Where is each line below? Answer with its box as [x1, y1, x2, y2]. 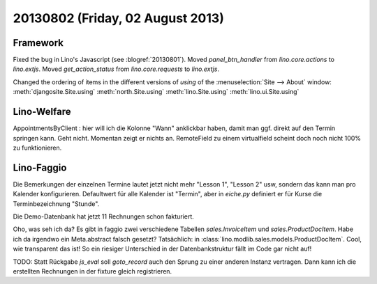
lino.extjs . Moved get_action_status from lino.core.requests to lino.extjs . [13, 65, 220, 73]
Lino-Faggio [13, 161, 67, 173]
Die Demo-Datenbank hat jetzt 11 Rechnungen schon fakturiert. [13, 212, 195, 221]
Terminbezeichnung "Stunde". [13, 199, 100, 208]
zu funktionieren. [13, 143, 62, 152]
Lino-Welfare [13, 106, 71, 118]
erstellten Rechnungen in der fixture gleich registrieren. [13, 267, 172, 275]
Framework [13, 37, 64, 49]
